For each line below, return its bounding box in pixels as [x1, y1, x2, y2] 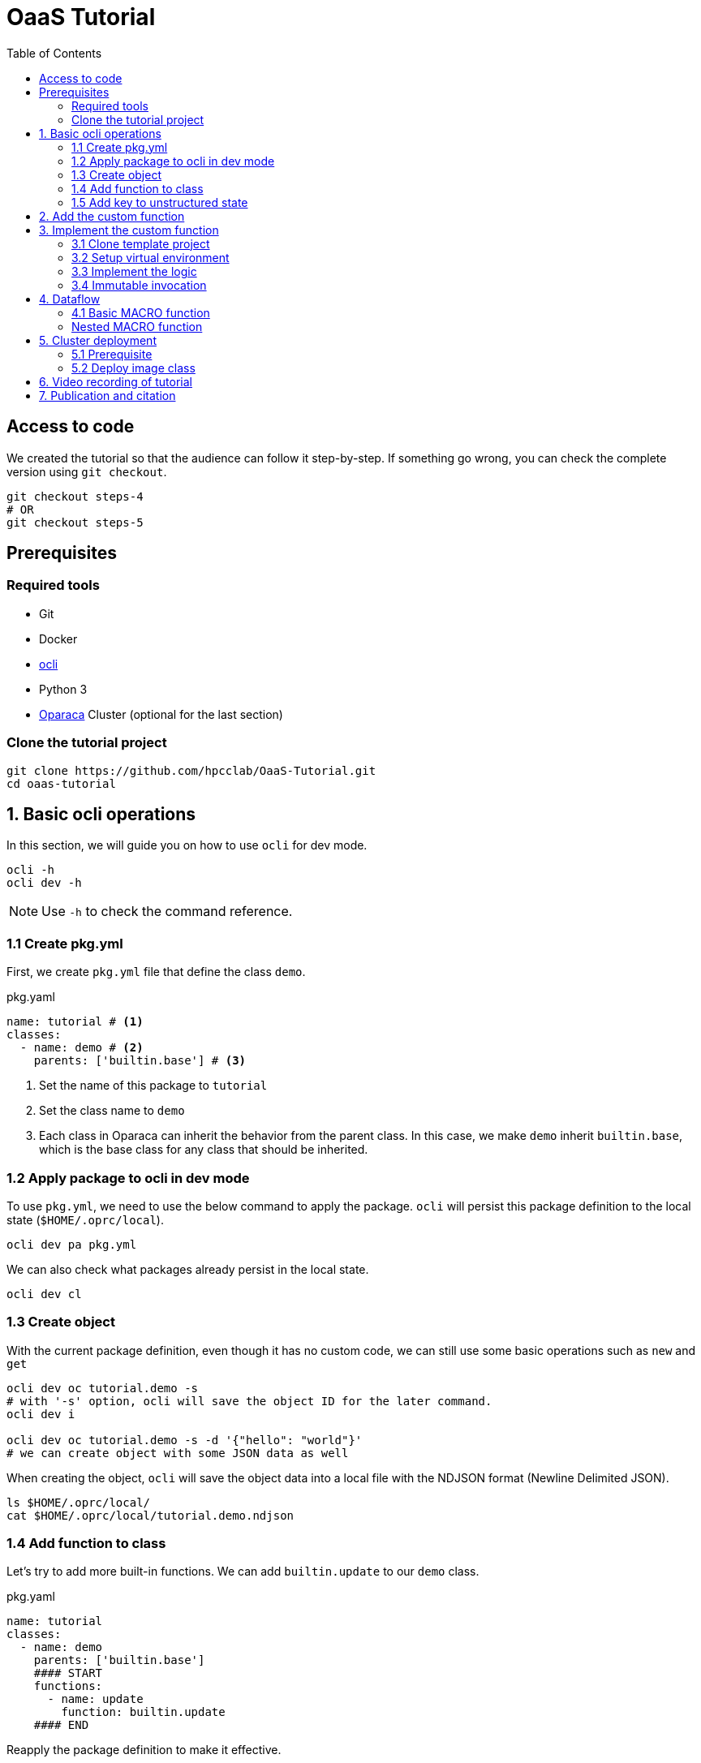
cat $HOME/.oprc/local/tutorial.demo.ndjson [6, 1508, 295, 1522]
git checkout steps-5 [6, 515, 144, 529]
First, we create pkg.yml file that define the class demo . [6, 965, 306, 979]
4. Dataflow [39, 291, 101, 306]
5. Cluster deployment [39, 333, 157, 347]
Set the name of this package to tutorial [39, 1078, 268, 1093]
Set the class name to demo [39, 1103, 185, 1118]
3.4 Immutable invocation [71, 277, 207, 292]
